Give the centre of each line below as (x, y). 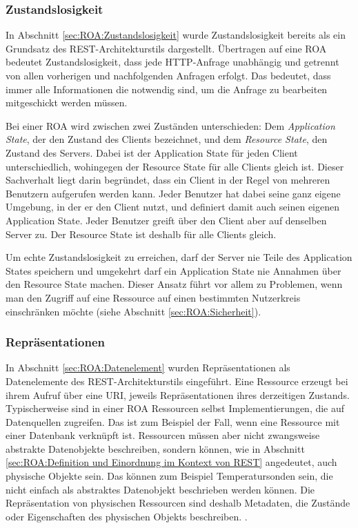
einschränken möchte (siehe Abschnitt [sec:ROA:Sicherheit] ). (133, 311)
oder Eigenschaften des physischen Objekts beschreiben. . (127, 516)
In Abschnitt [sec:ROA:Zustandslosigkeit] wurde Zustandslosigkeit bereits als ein (176, 35)
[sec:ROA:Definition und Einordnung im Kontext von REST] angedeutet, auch (171, 462)
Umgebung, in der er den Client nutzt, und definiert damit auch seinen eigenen (172, 207)
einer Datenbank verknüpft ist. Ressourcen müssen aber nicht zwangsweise (163, 435)
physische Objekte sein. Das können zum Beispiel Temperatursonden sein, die (169, 476)
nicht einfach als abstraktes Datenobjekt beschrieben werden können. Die (160, 489)
